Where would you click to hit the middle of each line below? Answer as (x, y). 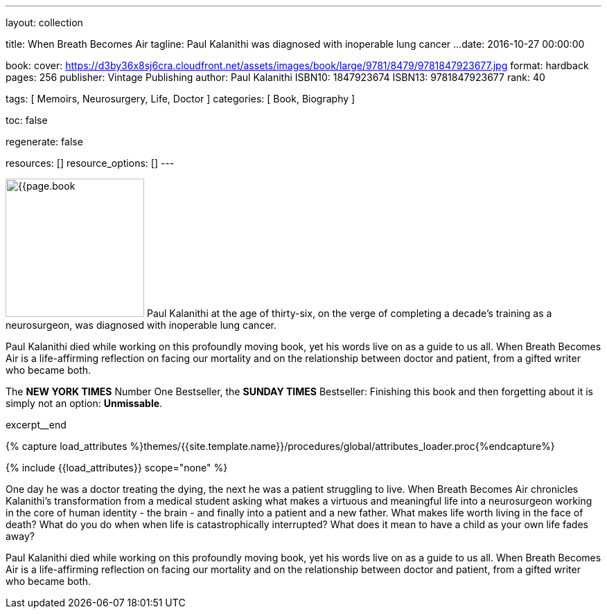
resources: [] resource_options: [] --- (90, 163)
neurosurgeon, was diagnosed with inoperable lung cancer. (141, 325)
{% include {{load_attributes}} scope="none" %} (117, 468)
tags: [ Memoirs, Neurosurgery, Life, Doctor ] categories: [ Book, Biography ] (181, 99)
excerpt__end (36, 425)
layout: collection (44, 22)
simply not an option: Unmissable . (84, 403)
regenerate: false (44, 142)
